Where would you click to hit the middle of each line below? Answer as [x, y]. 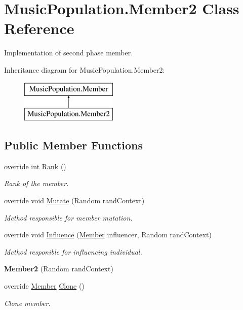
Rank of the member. [36, 183]
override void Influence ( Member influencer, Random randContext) [108, 235]
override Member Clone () [44, 286]
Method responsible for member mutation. [68, 217]
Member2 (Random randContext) [59, 269]
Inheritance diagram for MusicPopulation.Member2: [85, 69]
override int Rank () [35, 166]
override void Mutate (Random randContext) [74, 200]
